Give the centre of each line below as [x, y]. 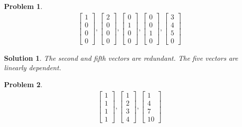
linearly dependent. [33, 67]
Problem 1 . [23, 6]
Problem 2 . [23, 84]
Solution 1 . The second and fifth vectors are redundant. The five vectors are [121, 58]
